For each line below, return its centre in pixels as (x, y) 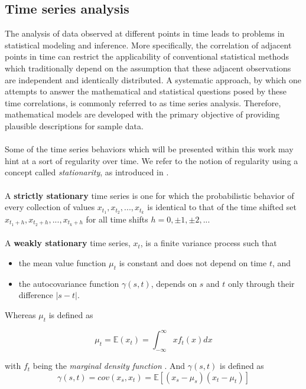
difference (36, 295)
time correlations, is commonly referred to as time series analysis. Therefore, (143, 102)
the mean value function (62, 263)
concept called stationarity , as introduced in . (87, 172)
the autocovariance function (69, 283)
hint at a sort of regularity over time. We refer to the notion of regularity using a (152, 160)
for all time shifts (117, 219)
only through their (261, 283)
